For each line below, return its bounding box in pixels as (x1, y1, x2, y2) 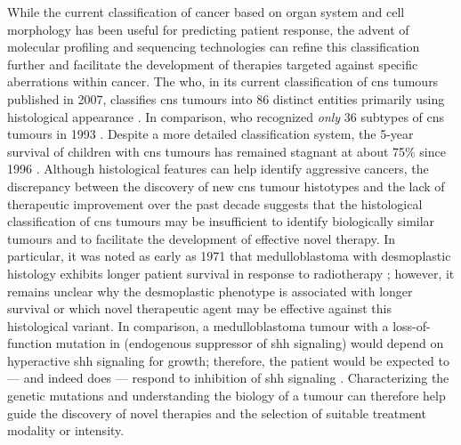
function (7, 334, 53, 352)
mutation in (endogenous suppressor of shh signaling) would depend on (55, 334, 444, 352)
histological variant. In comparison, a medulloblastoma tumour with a (7, 316, 389, 335)
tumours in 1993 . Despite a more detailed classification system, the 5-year (7, 125, 414, 143)
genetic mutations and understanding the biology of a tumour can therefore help (7, 386, 446, 405)
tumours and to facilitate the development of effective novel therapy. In (7, 229, 396, 247)
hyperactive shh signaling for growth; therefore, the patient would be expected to (7, 351, 450, 369)
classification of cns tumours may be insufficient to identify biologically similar (7, 212, 435, 231)
